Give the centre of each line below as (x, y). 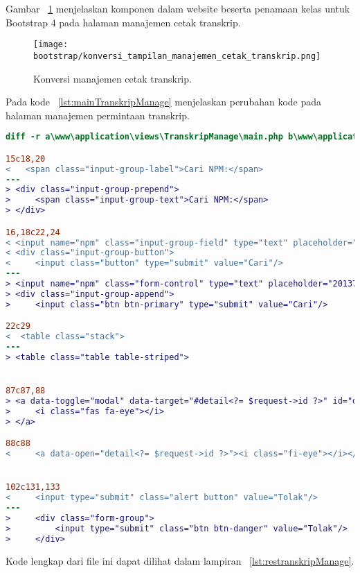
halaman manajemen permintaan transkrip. (98, 115)
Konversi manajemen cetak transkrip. (112, 78)
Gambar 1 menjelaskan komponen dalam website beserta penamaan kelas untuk (178, 8)
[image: (51, 45)
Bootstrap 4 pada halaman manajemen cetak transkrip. (123, 22)
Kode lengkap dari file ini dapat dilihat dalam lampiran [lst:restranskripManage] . (180, 560)
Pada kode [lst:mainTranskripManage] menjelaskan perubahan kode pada (164, 102)
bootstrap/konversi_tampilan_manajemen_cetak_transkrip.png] (177, 56)
